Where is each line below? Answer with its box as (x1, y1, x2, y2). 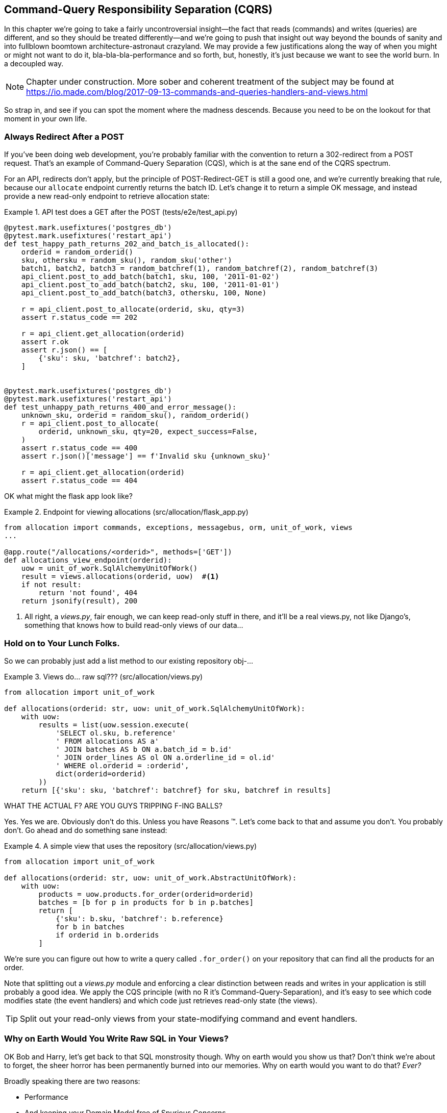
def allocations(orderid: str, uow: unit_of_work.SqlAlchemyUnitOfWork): (4, 704, 306, 713)
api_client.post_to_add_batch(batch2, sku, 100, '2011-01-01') (21, 281, 280, 289)
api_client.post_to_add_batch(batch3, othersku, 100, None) (21, 289, 267, 297)
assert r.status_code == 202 (21, 313, 138, 322)
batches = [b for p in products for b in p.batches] (38, 898, 254, 906)
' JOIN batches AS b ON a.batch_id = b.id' (56, 745, 232, 753)
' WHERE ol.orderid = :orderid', (56, 761, 189, 770)
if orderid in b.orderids (56, 930, 159, 939)
